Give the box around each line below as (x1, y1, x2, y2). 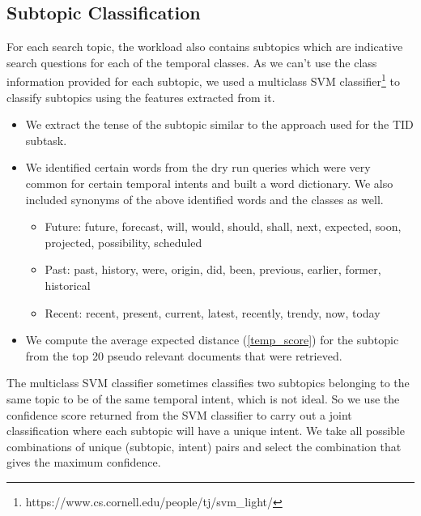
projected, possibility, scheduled (45, 233, 202, 250)
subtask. (25, 131, 67, 148)
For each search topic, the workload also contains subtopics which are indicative (6, 38, 403, 55)
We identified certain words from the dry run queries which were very (25, 159, 371, 176)
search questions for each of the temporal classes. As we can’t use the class (6, 53, 377, 70)
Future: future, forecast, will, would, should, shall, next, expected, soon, (45, 218, 402, 235)
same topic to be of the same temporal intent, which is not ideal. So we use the (6, 390, 400, 407)
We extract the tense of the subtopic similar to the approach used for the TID (25, 116, 414, 133)
